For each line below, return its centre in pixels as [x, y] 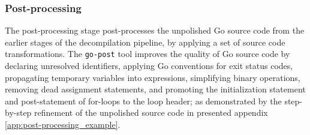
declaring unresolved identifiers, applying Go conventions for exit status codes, [149, 66]
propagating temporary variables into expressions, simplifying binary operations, [153, 77]
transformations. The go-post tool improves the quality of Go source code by [148, 54]
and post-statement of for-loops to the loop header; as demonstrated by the [143, 100]
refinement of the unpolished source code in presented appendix [151, 112]
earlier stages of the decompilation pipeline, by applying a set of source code [145, 42]
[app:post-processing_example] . [63, 124]
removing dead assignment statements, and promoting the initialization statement [155, 89]
